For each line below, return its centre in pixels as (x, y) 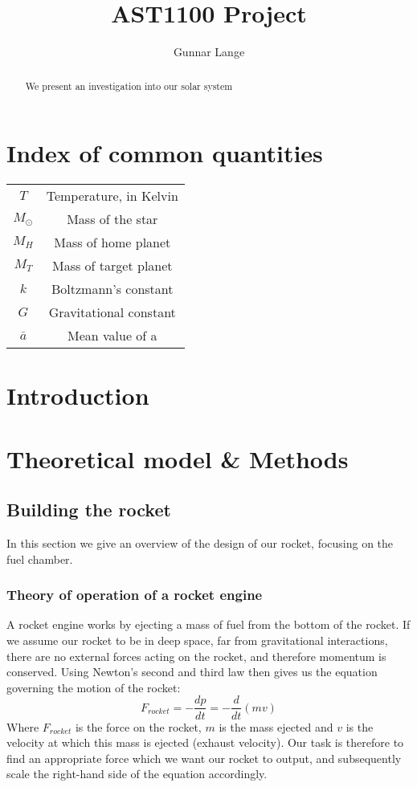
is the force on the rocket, (138, 726)
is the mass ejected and (276, 726)
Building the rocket (89, 510)
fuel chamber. (40, 559)
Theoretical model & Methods (178, 458)
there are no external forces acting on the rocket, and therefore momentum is (196, 656)
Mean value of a (112, 336)
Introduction (78, 396)
